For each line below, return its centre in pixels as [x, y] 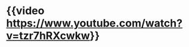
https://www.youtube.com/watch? [94, 23]
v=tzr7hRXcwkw [48, 36]
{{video [25, 11]
